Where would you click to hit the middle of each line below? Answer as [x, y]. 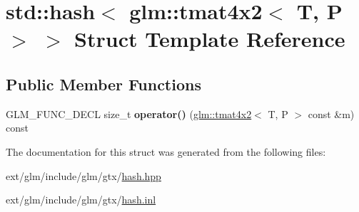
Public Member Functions [103, 84]
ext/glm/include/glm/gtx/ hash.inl [81, 200]
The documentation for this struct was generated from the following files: [166, 151]
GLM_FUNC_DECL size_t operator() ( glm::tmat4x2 [129, 113]
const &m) [331, 113]
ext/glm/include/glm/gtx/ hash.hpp [84, 175]
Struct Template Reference [210, 39]
